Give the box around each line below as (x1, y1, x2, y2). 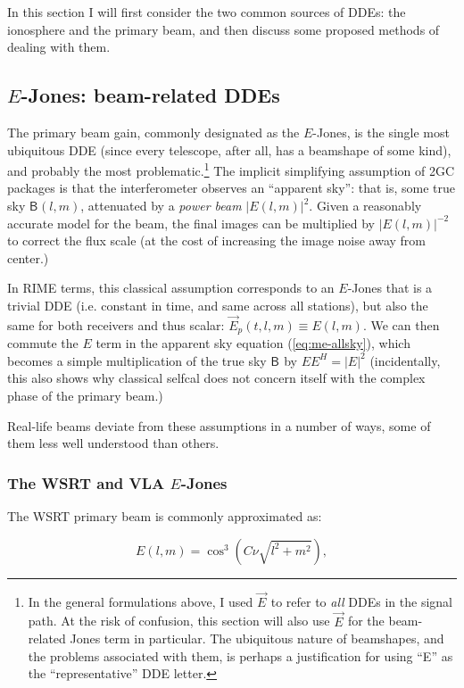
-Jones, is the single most (312, 122, 450, 141)
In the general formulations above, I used (28, 592, 253, 610)
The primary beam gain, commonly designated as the (7, 122, 300, 141)
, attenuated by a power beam (80, 196, 242, 215)
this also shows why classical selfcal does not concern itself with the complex (7, 369, 426, 387)
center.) (7, 248, 49, 267)
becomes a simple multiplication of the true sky (7, 351, 267, 369)
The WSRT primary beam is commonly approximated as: (7, 507, 322, 526)
